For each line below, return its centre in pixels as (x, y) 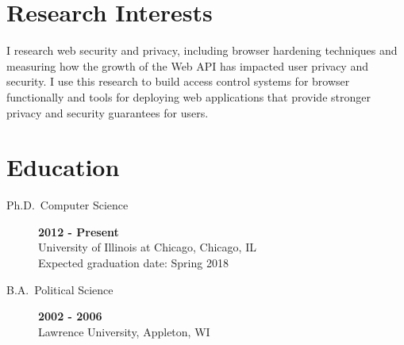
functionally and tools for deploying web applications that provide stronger (189, 96)
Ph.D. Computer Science (67, 205)
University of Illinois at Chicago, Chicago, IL (147, 247)
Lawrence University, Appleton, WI (124, 331)
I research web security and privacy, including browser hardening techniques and (202, 50)
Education (63, 167)
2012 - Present (79, 231)
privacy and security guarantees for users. (108, 112)
